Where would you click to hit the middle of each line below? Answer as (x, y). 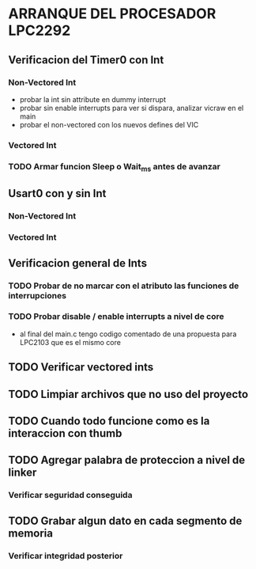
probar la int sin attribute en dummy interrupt (92, 99)
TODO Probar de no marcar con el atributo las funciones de (124, 286)
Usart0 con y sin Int (57, 193)
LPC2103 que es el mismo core (70, 342)
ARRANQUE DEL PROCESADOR (112, 14)
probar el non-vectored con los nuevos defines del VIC (109, 124)
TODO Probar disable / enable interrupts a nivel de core (116, 317)
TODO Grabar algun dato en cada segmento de (125, 520)
